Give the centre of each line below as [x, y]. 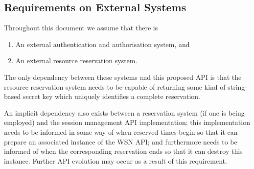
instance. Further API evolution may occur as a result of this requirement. [115, 160]
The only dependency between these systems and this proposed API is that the [123, 77]
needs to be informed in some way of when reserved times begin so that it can [121, 132]
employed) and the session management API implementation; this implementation [127, 122]
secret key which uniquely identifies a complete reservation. [111, 96]
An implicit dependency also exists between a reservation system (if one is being [124, 112]
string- [237, 86]
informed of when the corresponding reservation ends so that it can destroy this [123, 151]
